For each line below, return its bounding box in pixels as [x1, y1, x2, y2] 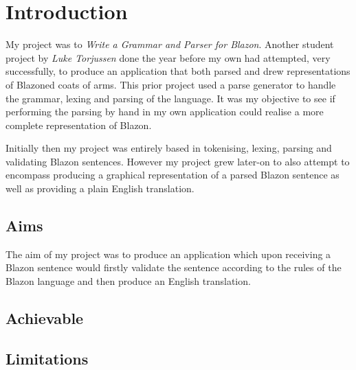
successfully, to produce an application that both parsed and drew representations [5, 64, 351, 78]
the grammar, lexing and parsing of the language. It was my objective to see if [5, 91, 335, 105]
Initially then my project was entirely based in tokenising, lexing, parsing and [5, 141, 332, 155]
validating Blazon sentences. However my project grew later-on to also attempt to [5, 154, 350, 168]
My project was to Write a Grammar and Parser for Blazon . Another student [5, 37, 334, 51]
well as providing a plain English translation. [5, 181, 194, 196]
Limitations [5, 347, 89, 369]
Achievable [5, 308, 84, 329]
